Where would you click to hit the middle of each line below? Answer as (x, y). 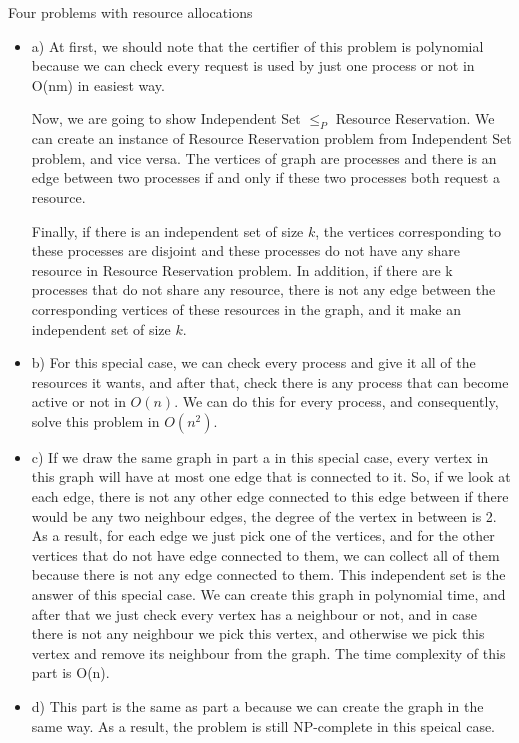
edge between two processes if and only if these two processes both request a (265, 177)
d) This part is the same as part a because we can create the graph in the (257, 706)
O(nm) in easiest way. (98, 84)
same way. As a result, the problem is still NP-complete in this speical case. (263, 725)
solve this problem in (95, 420)
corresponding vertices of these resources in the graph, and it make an (246, 308)
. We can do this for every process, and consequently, (336, 401)
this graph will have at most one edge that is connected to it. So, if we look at (271, 476)
